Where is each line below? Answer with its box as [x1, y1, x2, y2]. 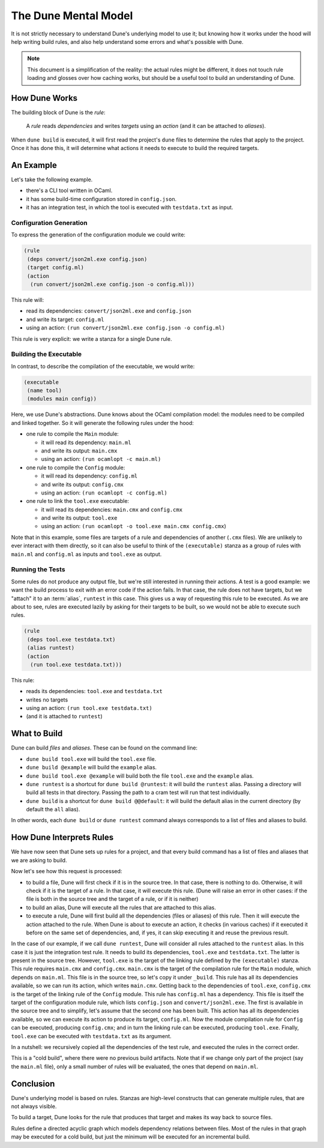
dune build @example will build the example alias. [26, 764, 157, 771]
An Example [11, 160, 57, 170]
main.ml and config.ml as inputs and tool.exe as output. [11, 550, 162, 557]
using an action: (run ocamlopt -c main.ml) [41, 455, 161, 463]
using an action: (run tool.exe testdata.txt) [26, 705, 152, 712]
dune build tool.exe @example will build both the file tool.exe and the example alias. [26, 772, 254, 780]
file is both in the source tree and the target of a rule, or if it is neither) [26, 895, 199, 903]
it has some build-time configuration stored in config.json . [26, 195, 177, 202]
